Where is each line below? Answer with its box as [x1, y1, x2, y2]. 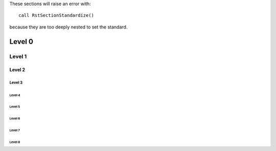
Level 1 [9, 53, 27, 60]
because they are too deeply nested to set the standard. [9, 23, 128, 30]
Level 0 [9, 37, 33, 46]
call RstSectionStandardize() [18, 13, 95, 18]
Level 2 [9, 67, 26, 73]
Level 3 [9, 80, 23, 85]
